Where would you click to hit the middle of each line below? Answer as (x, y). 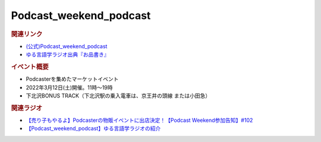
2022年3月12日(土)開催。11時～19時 (69, 87)
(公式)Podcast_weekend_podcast (67, 46)
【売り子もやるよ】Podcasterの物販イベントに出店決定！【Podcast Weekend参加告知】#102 (139, 120)
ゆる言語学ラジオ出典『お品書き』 (67, 55)
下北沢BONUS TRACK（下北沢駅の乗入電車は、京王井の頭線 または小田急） (118, 96)
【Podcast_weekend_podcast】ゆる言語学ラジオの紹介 (93, 128)
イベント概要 (30, 67)
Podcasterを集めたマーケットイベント (72, 79)
